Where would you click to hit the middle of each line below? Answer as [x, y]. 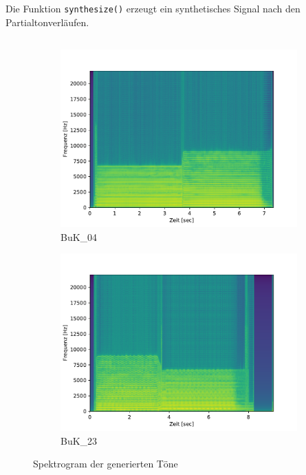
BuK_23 [79, 440]
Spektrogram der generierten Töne [106, 464]
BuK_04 [79, 236]
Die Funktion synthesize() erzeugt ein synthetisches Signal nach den [153, 9]
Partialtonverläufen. [47, 22]
